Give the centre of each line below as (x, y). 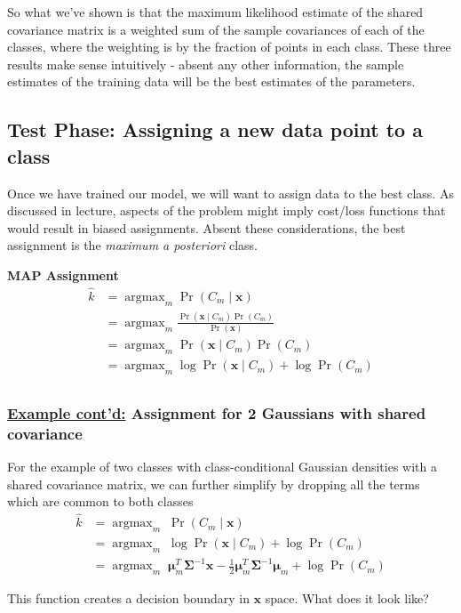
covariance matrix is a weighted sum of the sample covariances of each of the (216, 29)
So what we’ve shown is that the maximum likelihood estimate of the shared (215, 12)
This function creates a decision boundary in (128, 598)
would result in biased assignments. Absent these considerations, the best (207, 227)
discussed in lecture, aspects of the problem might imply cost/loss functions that (227, 210)
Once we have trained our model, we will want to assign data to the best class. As (230, 193)
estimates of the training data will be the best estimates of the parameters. (211, 81)
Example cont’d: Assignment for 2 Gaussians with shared (217, 412)
